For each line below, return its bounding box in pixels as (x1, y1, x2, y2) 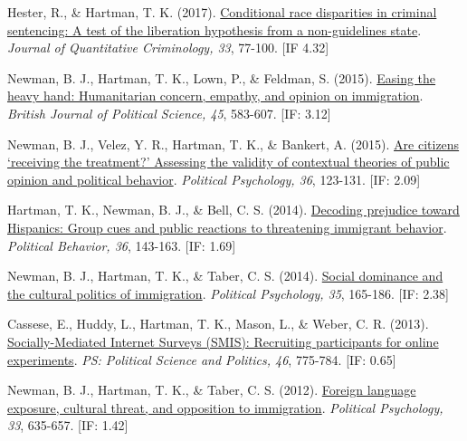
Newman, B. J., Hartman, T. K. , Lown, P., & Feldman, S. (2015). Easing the (7, 68, 436, 87)
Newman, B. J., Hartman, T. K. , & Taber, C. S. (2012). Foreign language (7, 380, 416, 399)
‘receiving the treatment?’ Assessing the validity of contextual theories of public (7, 152, 450, 171)
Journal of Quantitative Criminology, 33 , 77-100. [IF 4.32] (7, 38, 329, 57)
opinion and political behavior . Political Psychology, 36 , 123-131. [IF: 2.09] (7, 169, 421, 188)
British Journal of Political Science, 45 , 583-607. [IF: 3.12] (7, 103, 331, 122)
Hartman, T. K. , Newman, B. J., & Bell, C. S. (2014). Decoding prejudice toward (7, 200, 460, 219)
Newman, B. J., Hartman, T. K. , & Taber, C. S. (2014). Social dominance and (7, 266, 443, 285)
